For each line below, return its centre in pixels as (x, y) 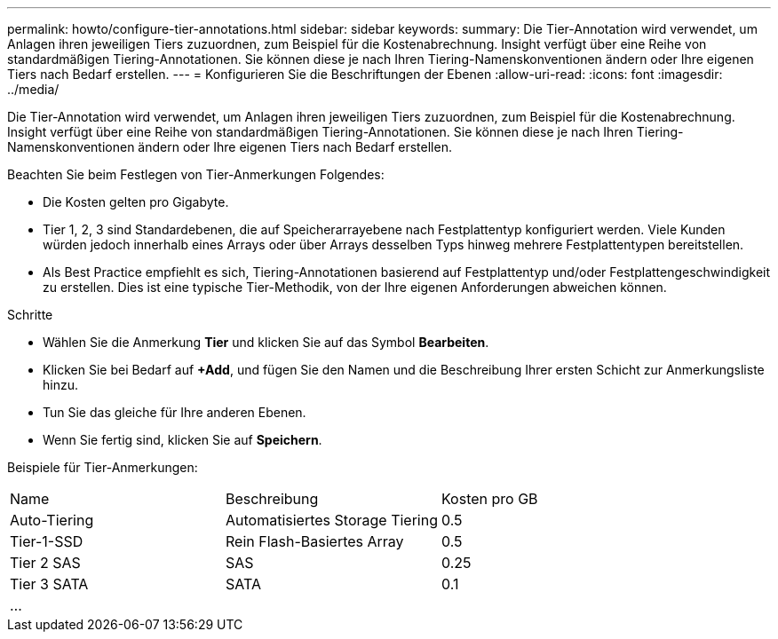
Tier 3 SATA (49, 584)
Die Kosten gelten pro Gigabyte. (136, 202)
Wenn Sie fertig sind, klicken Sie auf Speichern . (183, 440)
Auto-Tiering (52, 520)
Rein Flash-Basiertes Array (314, 541)
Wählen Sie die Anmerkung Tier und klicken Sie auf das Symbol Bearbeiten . (266, 342)
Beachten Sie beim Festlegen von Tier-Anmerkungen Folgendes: (196, 174)
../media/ (33, 89)
